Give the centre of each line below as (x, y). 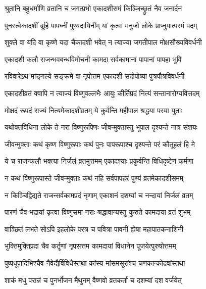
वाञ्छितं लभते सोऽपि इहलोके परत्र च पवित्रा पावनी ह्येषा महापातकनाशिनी (94, 229)
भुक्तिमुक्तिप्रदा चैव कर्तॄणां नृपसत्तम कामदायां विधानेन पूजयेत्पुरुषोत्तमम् (90, 246)
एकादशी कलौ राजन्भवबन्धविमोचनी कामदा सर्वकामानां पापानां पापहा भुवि (93, 59)
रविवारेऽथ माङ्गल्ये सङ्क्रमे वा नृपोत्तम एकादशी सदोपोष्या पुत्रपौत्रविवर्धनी (95, 76)
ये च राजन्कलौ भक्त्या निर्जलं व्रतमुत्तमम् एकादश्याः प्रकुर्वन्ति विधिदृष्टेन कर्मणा (99, 161)
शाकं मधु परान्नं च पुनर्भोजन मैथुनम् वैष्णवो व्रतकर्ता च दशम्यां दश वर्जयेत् (93, 280)
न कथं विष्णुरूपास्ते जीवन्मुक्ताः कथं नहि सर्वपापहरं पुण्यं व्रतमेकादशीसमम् (94, 178)
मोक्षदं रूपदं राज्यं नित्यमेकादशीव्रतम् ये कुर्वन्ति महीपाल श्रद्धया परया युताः (93, 110)
